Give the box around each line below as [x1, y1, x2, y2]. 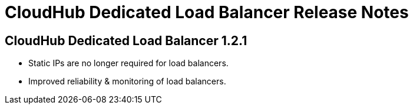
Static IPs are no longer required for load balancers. [28, 58, 229, 69]
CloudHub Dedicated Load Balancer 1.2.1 [5, 33, 247, 48]
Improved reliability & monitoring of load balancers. [28, 76, 226, 87]
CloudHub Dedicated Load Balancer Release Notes [5, 2, 409, 22]
